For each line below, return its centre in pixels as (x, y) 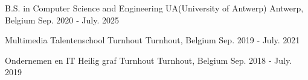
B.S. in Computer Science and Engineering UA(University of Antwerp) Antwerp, (154, 8)
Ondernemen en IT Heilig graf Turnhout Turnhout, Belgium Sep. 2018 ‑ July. (149, 60)
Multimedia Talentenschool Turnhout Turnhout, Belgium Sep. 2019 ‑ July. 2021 (152, 40)
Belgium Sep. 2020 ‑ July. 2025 (62, 20)
